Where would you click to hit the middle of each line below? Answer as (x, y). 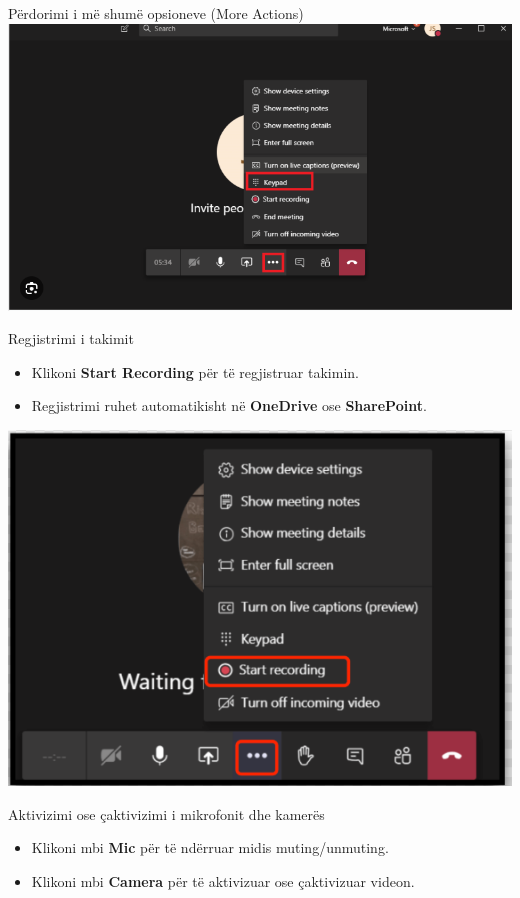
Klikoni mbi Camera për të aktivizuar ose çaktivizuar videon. (223, 880)
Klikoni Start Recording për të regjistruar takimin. (195, 371)
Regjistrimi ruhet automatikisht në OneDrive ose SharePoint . (229, 405)
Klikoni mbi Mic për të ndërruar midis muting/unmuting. (210, 847)
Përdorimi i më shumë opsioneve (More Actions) (156, 13)
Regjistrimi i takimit (71, 338)
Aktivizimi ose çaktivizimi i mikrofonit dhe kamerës (166, 813)
